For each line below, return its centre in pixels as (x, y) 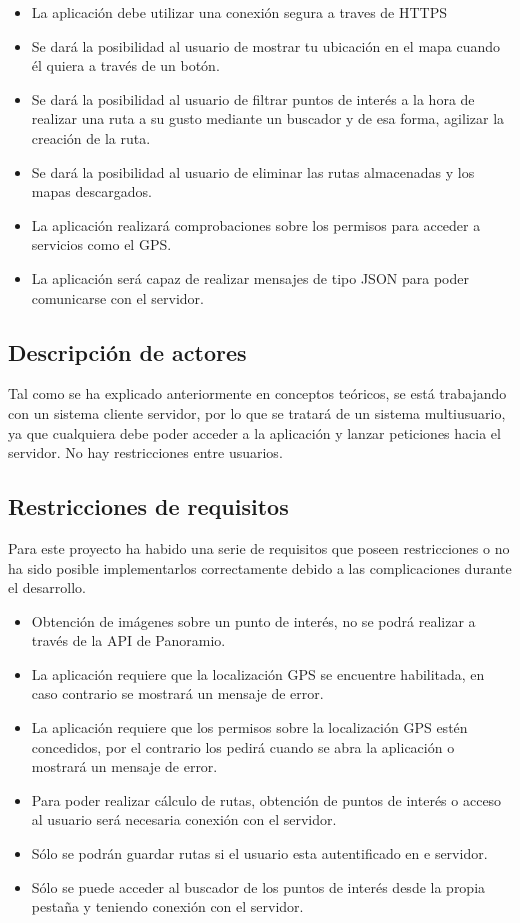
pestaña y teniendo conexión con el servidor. (167, 906)
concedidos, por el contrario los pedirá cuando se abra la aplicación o (243, 746)
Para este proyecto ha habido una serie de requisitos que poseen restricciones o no (259, 547)
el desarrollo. (47, 587)
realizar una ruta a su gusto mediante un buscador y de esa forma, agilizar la (268, 118)
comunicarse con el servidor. (117, 297)
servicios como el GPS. (101, 244)
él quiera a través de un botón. (125, 65)
